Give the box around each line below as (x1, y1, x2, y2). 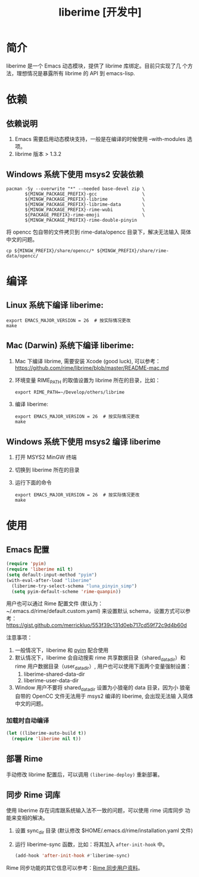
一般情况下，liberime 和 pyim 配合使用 (14, 646, 109, 654)
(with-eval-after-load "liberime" (6, 577, 92, 583)
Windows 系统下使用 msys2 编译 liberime (6, 437, 161, 447)
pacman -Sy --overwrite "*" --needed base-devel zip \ (6, 186, 145, 192)
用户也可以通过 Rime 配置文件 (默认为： (6, 600, 103, 607)
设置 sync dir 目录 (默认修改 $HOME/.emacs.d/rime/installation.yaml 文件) (14, 827, 194, 836)
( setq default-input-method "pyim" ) (6, 572, 97, 578)
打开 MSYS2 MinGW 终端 (14, 453, 77, 461)
